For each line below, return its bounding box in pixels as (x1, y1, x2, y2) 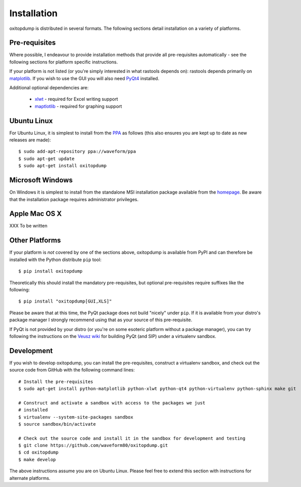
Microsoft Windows (9, 176, 73, 184)
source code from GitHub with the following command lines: (9, 367, 135, 373)
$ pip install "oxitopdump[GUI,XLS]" (18, 298, 112, 304)
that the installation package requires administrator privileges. (9, 196, 139, 202)
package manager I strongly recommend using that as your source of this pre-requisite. (9, 317, 193, 323)
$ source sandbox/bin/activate (18, 421, 96, 427)
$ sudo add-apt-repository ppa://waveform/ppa (18, 148, 136, 155)
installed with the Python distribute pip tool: (9, 256, 102, 263)
